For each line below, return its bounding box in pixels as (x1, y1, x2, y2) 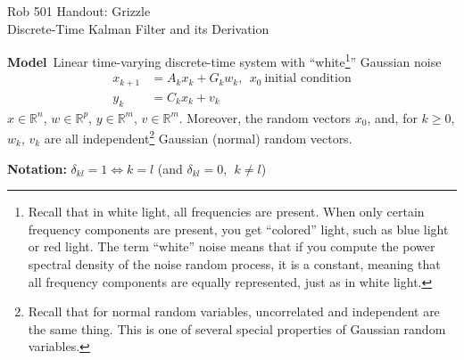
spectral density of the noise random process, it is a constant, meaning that (28, 254, 441, 273)
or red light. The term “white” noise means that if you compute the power (28, 237, 435, 256)
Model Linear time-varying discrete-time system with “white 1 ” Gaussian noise (7, 50, 442, 70)
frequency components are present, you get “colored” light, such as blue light (28, 219, 449, 238)
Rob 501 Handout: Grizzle (7, 2, 151, 20)
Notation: (7, 159, 67, 177)
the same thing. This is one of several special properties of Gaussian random (28, 319, 446, 338)
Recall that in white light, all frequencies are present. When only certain (28, 202, 425, 221)
